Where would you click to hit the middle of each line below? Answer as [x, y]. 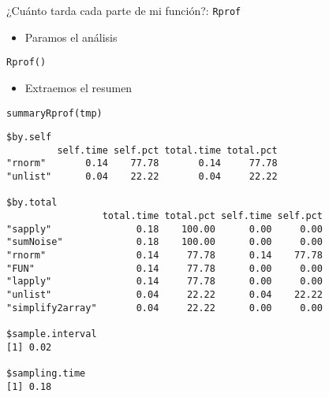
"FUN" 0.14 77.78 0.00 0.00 [164, 268]
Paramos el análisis [71, 37]
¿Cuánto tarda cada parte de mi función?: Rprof [124, 10]
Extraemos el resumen [79, 87]
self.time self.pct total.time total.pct [167, 150]
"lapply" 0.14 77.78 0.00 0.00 [164, 282]
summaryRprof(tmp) [54, 113]
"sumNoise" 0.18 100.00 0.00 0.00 [164, 242]
